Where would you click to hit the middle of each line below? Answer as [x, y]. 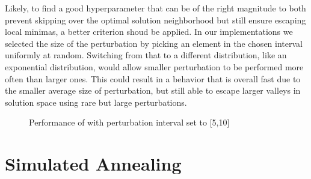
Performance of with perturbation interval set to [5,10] [129, 122]
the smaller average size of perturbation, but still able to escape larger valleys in [153, 90]
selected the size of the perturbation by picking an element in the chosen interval [154, 43]
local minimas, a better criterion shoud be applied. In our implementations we [149, 32]
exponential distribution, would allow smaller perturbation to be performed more [154, 66]
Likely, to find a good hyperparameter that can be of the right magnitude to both [155, 8]
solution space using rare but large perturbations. [96, 102]
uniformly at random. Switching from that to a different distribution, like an [146, 55]
